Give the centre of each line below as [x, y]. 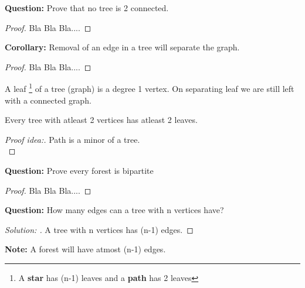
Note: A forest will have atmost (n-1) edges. [85, 249]
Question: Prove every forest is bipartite [79, 170]
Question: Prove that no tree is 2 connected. [87, 8]
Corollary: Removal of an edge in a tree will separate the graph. [122, 47]
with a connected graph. [48, 100]
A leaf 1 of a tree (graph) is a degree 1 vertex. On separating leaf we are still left [150, 88]
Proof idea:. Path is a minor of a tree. [72, 139]
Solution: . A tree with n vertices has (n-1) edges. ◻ [99, 229]
